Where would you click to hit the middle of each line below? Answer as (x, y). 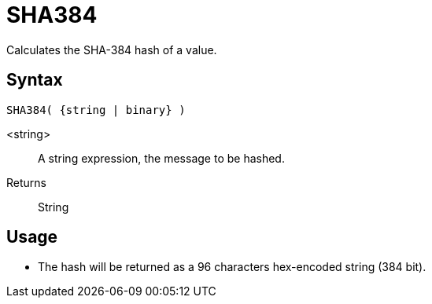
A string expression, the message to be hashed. (161, 158)
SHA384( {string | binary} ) (96, 110)
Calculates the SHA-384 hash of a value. (112, 49)
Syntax (35, 80)
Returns (26, 182)
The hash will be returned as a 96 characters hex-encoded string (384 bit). (232, 267)
